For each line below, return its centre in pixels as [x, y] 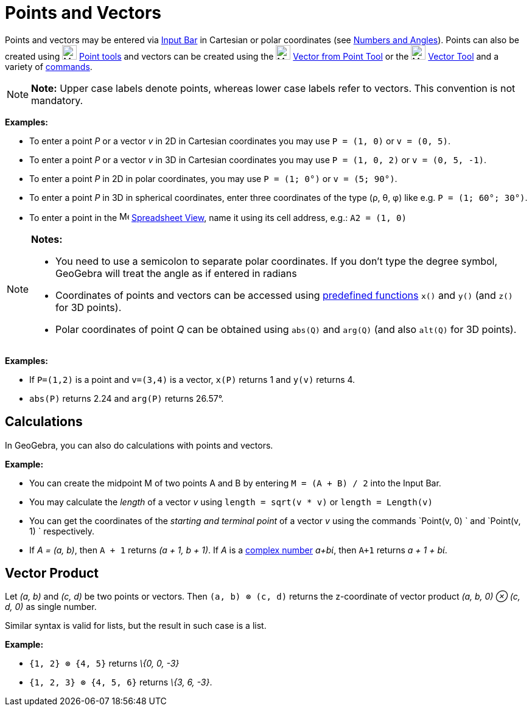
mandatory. [57, 100]
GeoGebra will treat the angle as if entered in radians [176, 273]
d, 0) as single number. [51, 607]
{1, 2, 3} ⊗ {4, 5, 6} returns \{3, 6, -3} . [121, 682]
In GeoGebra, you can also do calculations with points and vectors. [139, 445]
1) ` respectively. [62, 531]
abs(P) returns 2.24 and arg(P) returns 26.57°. [127, 398]
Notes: [47, 239]
